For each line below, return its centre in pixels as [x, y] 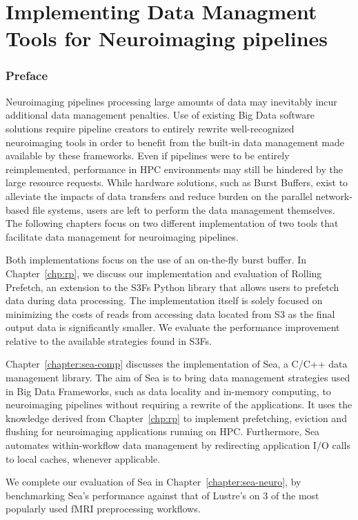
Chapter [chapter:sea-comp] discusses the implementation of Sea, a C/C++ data [177, 364]
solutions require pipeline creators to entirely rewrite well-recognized [150, 128]
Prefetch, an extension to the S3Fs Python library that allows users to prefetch [172, 287]
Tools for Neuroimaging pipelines [167, 38]
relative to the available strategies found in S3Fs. [109, 340]
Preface [27, 76]
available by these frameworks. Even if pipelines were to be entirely [148, 156]
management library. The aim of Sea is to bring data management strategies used [178, 378]
